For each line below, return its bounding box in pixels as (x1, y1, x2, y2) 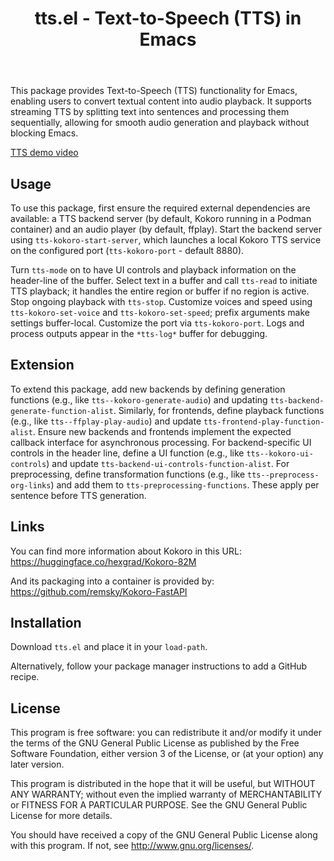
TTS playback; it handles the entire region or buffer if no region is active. (10, 285, 310, 297)
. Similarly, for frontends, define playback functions (113, 404, 325, 416)
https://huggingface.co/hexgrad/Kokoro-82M (10, 555, 197, 567)
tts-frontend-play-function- (203, 417, 325, 427)
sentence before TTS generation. (10, 489, 147, 501)
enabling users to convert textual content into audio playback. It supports (10, 95, 312, 107)
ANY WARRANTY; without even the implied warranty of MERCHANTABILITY (10, 788, 323, 801)
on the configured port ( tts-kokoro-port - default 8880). (10, 245, 245, 256)
